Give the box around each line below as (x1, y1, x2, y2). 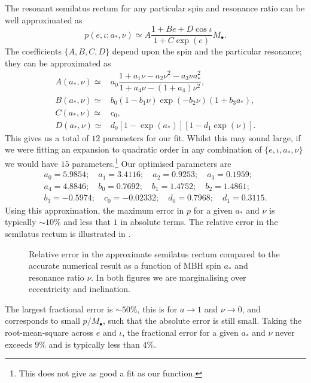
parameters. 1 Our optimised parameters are (72, 156, 231, 169)
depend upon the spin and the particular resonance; (112, 45, 302, 57)
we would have (5, 157, 59, 169)
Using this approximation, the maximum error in (5, 203, 184, 216)
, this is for (137, 302, 178, 315)
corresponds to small (5, 314, 80, 327)
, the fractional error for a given (122, 326, 239, 339)
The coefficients (5, 45, 62, 57)
